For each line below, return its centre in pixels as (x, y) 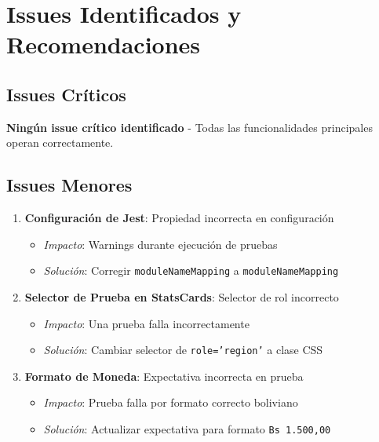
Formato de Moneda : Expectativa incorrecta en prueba (164, 376)
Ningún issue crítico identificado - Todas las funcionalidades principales (189, 127)
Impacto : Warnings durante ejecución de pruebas (160, 244)
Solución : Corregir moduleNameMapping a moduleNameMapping (191, 270)
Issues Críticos (66, 94)
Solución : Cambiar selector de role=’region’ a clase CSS (183, 350)
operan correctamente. (60, 142)
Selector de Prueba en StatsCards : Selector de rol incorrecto (182, 297)
